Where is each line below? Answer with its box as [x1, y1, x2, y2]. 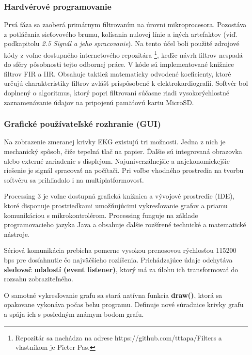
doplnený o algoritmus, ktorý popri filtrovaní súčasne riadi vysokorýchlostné [4, 88, 230, 98]
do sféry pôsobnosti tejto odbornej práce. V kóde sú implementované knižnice [4, 59, 234, 69]
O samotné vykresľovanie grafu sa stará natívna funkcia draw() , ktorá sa [4, 290, 222, 300]
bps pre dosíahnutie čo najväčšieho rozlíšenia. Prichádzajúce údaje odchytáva [4, 254, 233, 264]
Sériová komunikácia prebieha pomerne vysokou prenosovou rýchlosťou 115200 [4, 245, 236, 255]
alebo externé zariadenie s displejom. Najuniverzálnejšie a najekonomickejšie [4, 155, 230, 166]
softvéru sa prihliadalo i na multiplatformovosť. [4, 174, 144, 185]
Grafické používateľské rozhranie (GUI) [4, 118, 161, 130]
